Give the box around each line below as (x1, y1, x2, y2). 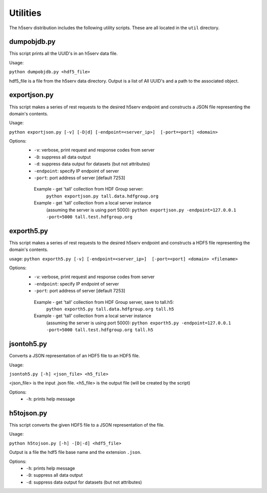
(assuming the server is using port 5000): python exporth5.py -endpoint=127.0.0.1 (46, 320, 231, 326)
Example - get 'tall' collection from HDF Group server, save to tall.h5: (34, 299, 174, 305)
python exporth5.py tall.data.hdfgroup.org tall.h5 (46, 306, 175, 312)
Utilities (9, 7, 42, 18)
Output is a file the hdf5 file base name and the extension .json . (9, 449, 142, 455)
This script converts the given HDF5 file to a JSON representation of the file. (9, 422, 165, 428)
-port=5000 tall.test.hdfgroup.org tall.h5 (46, 327, 153, 333)
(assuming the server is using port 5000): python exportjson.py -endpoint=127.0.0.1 (46, 207, 237, 213)
